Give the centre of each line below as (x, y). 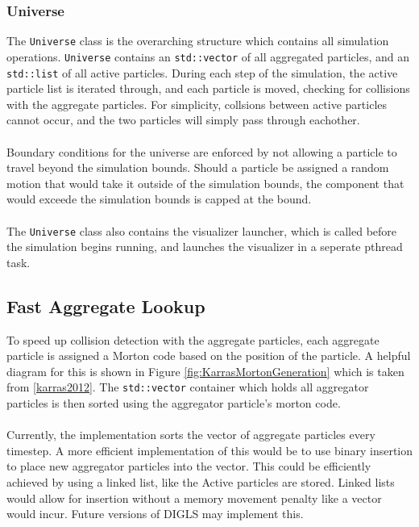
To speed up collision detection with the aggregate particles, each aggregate (193, 339)
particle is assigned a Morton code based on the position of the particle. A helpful (209, 356)
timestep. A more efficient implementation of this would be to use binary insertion (210, 450)
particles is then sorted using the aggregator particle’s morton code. (174, 403)
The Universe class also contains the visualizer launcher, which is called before (202, 230)
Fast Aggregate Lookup (106, 305)
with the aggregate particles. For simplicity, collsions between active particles (197, 104)
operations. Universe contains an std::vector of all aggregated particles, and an (208, 56)
